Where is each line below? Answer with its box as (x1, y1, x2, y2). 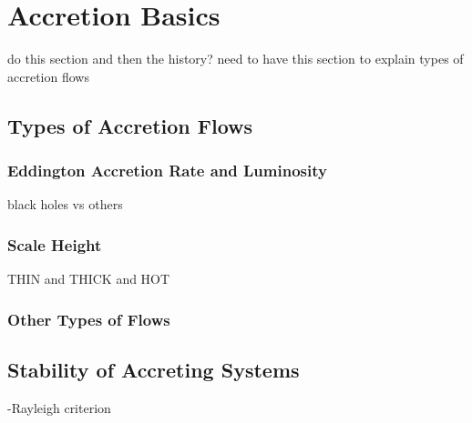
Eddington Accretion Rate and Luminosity (7, 159, 327, 182)
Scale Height (7, 233, 102, 256)
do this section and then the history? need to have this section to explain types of (7, 49, 464, 68)
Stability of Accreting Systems (7, 355, 300, 383)
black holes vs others (7, 195, 123, 214)
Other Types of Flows (7, 307, 170, 330)
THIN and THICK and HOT (7, 269, 170, 288)
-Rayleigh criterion (7, 398, 111, 417)
